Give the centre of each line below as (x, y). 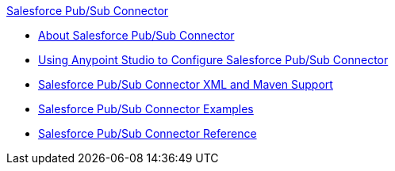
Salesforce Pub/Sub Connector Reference (148, 133)
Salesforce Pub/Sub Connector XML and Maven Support (186, 84)
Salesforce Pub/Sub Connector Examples (146, 109)
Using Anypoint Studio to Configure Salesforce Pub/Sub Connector (213, 60)
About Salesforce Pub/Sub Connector (136, 35)
